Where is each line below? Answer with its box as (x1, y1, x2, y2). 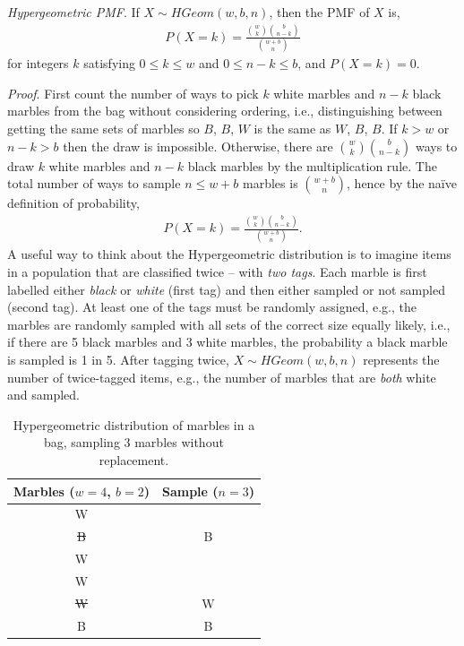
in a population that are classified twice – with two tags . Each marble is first (7, 263, 427, 281)
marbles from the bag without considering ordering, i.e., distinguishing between (7, 101, 443, 120)
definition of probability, (7, 194, 140, 212)
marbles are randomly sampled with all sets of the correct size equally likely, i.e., (7, 314, 451, 333)
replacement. (99, 451, 169, 469)
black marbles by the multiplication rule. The (187, 156, 437, 175)
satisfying (83, 54, 135, 73)
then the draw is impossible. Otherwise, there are (63, 136, 333, 155)
